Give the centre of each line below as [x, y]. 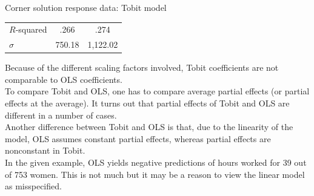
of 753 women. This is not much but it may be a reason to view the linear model [155, 174]
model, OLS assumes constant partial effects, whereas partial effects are [138, 138]
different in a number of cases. [61, 115]
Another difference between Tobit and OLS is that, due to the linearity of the [149, 127]
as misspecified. [33, 186]
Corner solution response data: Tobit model [86, 7]
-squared [31, 29]
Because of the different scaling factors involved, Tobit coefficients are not [142, 67]
